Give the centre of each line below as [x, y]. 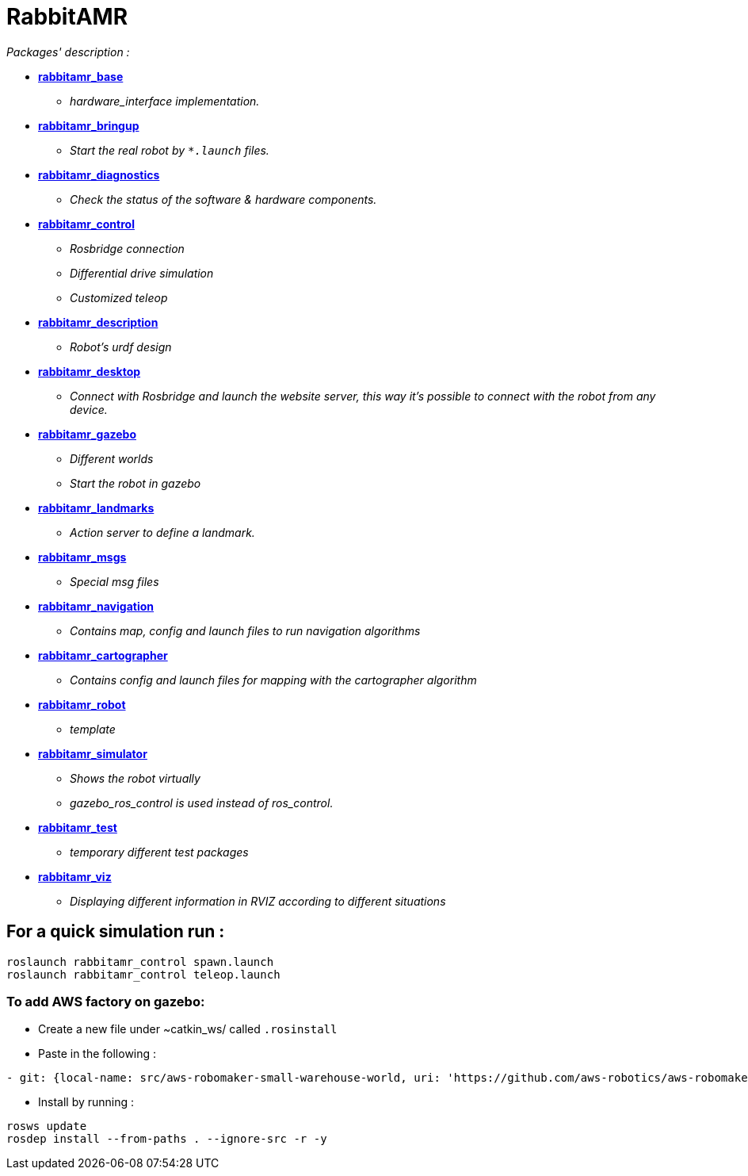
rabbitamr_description [98, 322]
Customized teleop [119, 297]
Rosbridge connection [127, 248]
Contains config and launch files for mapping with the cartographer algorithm [273, 680]
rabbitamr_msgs [82, 557]
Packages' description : [68, 52]
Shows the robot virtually [135, 778]
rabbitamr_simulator [93, 753]
